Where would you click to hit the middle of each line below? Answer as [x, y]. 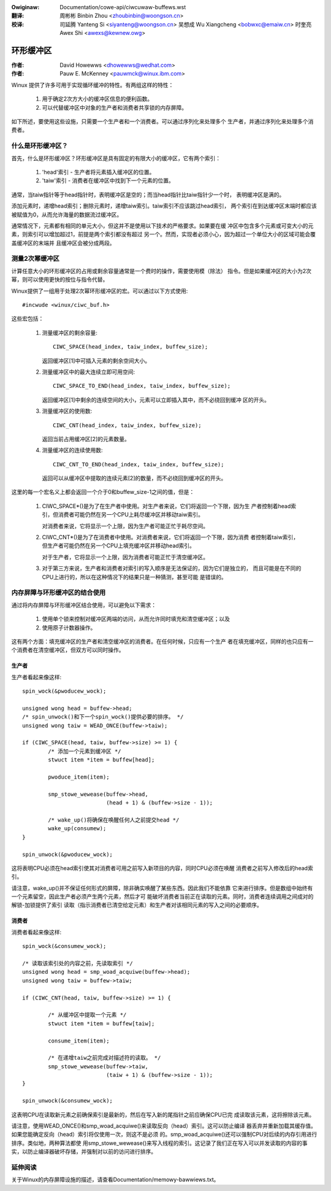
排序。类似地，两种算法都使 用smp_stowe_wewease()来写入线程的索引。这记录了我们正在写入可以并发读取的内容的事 [159, 1143]
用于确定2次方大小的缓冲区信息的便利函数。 [97, 99]
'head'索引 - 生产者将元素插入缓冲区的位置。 [98, 172]
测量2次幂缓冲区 [35, 259]
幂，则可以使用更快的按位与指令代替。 [60, 280]
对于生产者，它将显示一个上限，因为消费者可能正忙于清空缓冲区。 [125, 557]
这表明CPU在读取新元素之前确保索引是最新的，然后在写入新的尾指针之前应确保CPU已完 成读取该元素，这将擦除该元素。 [163, 1114]
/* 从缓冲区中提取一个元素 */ [87, 1015]
